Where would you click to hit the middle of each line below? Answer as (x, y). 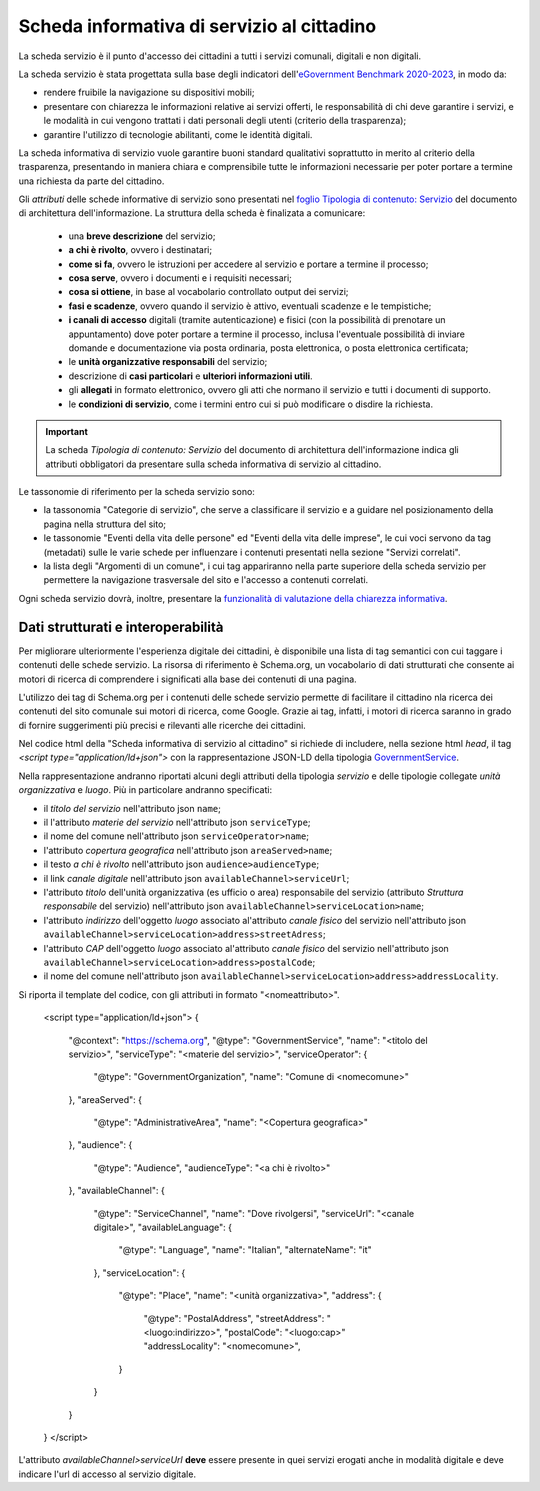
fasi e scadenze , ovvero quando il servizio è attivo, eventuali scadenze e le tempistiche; (250, 306)
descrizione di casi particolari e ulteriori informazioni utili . (191, 376)
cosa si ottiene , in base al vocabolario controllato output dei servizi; (208, 292)
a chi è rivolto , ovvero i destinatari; (140, 250)
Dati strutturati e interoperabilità (121, 626)
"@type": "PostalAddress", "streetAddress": (234, 1318)
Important (67, 431)
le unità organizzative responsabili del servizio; (168, 362)
